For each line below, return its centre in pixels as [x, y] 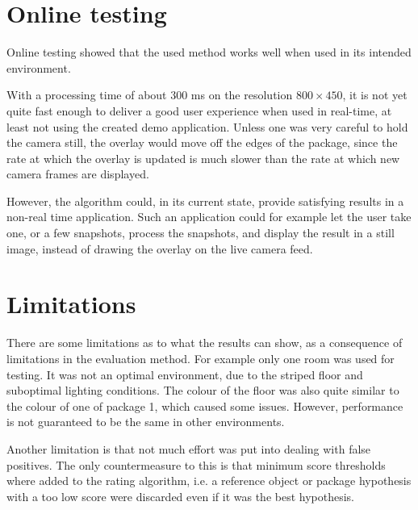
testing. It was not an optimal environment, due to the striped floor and [185, 374]
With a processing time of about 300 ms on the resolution [150, 95]
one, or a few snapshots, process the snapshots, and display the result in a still [201, 233]
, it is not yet [375, 95]
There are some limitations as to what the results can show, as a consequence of [205, 343]
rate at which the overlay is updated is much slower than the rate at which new [203, 158]
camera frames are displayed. [78, 174]
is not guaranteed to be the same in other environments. [146, 422]
